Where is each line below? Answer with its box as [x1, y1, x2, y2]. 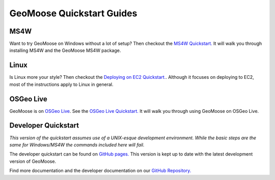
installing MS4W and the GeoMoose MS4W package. [9, 47, 121, 53]
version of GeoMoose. [9, 158, 56, 164]
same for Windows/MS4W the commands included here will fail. [9, 141, 145, 147]
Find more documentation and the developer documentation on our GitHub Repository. [9, 168, 191, 174]
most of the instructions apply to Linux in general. [9, 81, 114, 87]
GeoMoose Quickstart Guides [9, 8, 137, 19]
